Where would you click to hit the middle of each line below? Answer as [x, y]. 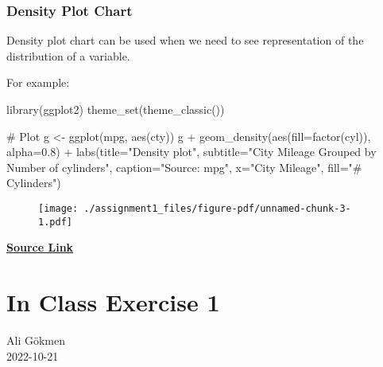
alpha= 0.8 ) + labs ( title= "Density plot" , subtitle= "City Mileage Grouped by [191, 152]
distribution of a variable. [68, 55]
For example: [38, 82]
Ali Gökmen [36, 340]
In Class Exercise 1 [113, 302]
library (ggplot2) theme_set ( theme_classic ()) [116, 109]
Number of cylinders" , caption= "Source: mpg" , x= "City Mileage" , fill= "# [184, 167]
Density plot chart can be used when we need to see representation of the [185, 40]
